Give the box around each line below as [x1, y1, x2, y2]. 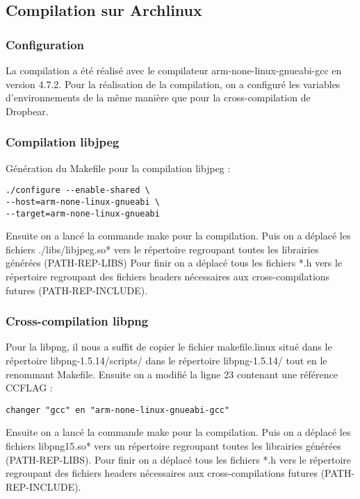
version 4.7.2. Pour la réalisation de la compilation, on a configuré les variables [6, 76, 341, 91]
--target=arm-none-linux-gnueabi [6, 208, 160, 219]
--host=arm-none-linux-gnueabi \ [6, 196, 160, 207]
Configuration [6, 35, 85, 53]
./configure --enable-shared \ [6, 185, 150, 196]
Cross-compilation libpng [6, 312, 149, 330]
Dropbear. [6, 103, 49, 118]
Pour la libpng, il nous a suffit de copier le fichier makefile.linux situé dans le [6, 339, 332, 354]
